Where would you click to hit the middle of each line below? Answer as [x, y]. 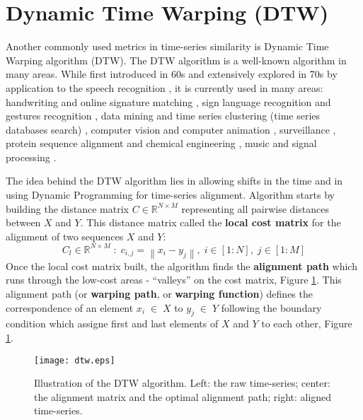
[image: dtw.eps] [75, 360]
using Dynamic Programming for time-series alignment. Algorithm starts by [170, 195]
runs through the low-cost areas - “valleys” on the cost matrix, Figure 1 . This [174, 280]
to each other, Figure [307, 323]
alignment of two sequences [65, 236]
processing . [31, 157]
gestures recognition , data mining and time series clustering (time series [163, 116]
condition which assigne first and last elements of [112, 323]
